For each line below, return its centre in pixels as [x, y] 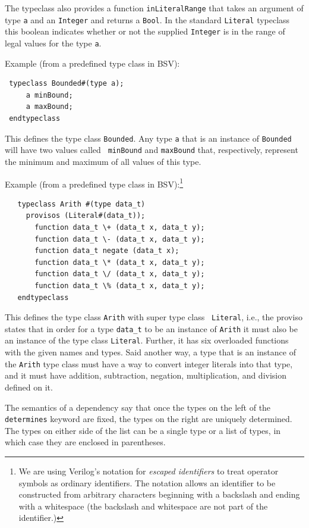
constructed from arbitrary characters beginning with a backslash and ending [159, 494]
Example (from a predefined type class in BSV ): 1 [94, 183]
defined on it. [29, 387]
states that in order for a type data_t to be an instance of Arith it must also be [152, 328]
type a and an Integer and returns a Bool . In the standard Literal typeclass [147, 19]
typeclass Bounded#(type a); [67, 84]
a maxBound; [49, 107]
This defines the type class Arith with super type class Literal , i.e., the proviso [154, 317]
